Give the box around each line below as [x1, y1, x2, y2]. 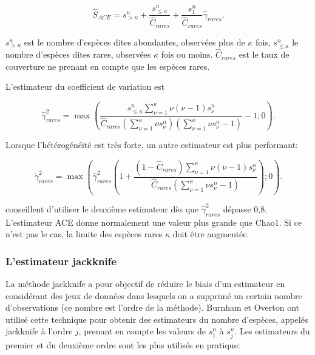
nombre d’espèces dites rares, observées [5, 48, 151, 61]
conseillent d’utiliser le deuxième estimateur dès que [5, 202, 199, 215]
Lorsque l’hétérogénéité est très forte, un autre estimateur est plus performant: [5, 138, 299, 151]
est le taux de [239, 48, 290, 61]
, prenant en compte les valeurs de [78, 325, 206, 337]
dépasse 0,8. [223, 202, 268, 215]
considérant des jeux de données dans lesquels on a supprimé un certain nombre [5, 289, 302, 302]
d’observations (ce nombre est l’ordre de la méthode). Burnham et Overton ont [5, 301, 300, 314]
